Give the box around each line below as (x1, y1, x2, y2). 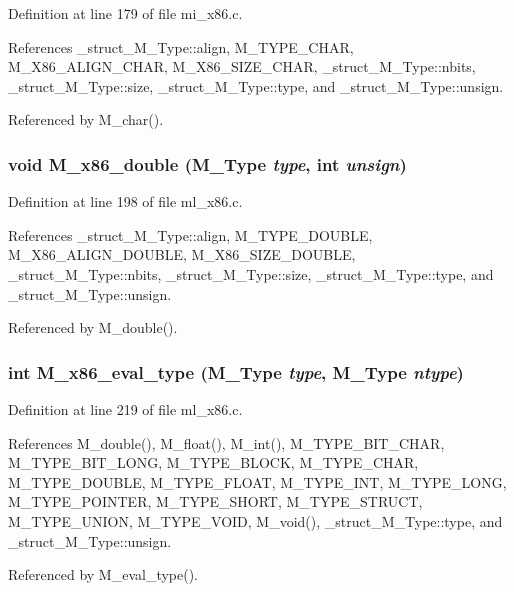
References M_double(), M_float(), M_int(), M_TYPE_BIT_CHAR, (8, 432, 445, 453)
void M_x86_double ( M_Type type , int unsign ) (8, 151, 407, 176)
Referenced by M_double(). (8, 317, 178, 338)
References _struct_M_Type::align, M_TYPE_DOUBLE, (8, 224, 373, 245)
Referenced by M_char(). (8, 109, 164, 130)
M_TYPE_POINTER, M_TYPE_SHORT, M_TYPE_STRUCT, (8, 491, 423, 512)
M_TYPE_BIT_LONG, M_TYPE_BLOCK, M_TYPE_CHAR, (8, 452, 419, 473)
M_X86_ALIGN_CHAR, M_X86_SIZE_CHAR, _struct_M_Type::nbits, (8, 56, 476, 77)
